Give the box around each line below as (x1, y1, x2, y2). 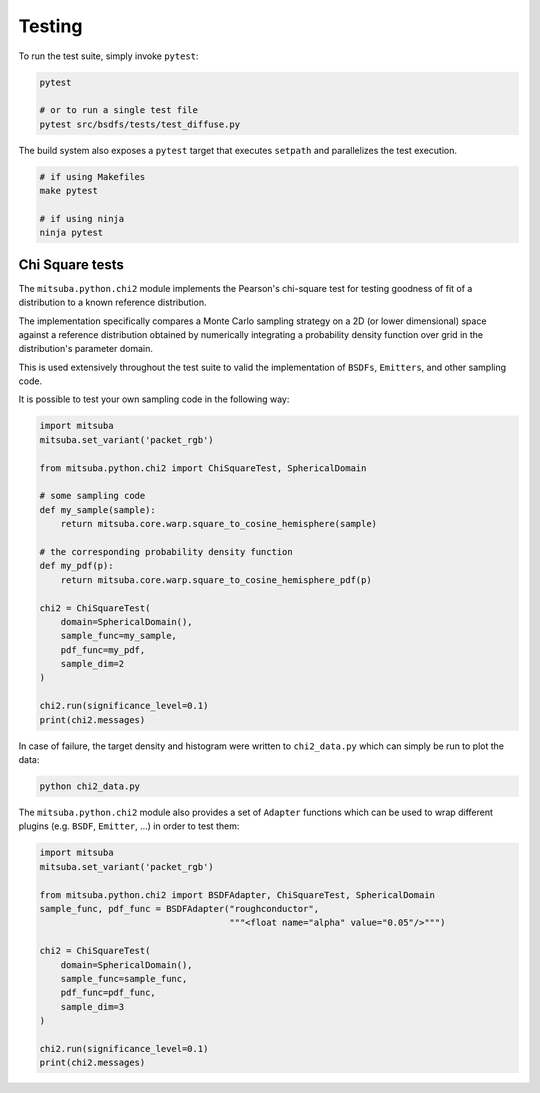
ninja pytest (39, 227, 104, 239)
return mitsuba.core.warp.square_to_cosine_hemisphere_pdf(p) (60, 574, 372, 585)
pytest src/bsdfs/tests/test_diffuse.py (39, 118, 240, 130)
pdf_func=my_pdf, (60, 644, 146, 655)
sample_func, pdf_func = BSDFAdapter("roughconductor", (39, 903, 320, 914)
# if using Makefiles (39, 171, 146, 182)
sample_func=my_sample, (60, 630, 177, 642)
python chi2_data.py (39, 781, 140, 792)
